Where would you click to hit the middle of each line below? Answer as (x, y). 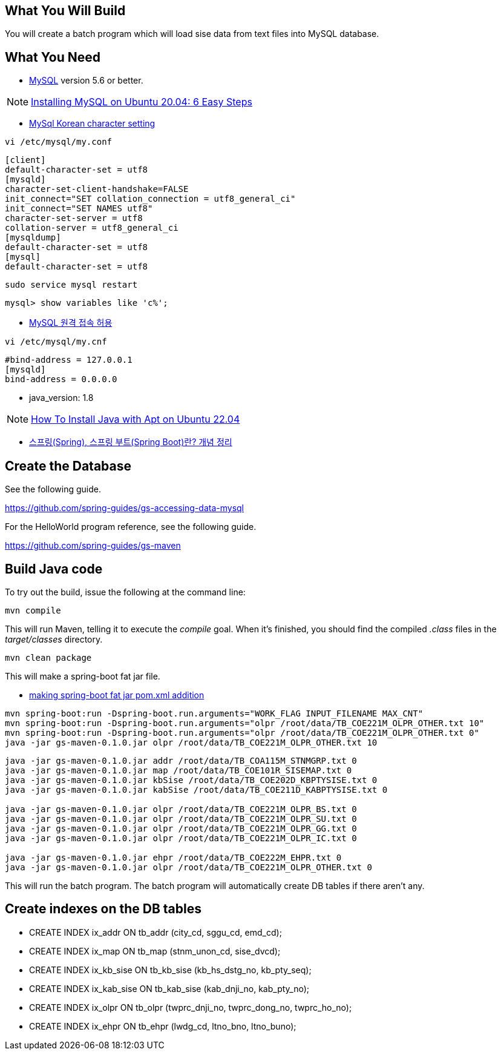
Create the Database (68, 466)
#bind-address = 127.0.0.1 (69, 360)
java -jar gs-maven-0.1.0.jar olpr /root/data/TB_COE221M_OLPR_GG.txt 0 (181, 828)
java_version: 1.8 (61, 398)
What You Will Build (65, 11)
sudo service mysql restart (71, 285)
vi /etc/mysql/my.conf (59, 142)
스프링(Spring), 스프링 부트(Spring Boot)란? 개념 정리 (131, 442)
